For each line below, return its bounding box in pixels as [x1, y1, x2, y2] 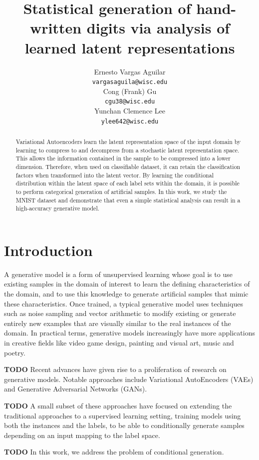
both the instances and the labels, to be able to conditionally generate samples [4, 420, 245, 430]
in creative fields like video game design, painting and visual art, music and [4, 337, 234, 348]
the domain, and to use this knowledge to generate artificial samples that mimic [4, 288, 249, 299]
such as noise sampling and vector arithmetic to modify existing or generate [4, 308, 236, 318]
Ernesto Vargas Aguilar [94, 66, 166, 76]
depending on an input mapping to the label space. [4, 429, 160, 440]
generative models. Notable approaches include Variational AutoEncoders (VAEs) [4, 373, 254, 384]
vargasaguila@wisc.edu [92, 78, 168, 86]
